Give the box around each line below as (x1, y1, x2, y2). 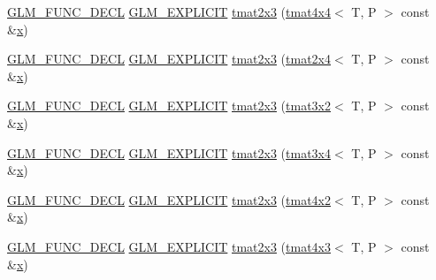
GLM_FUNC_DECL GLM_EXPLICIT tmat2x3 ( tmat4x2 (7, 190, 332, 208)
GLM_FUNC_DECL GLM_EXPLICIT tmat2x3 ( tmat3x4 (7, 143, 332, 162)
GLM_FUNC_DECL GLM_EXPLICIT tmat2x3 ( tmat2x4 (7, 49, 332, 68)
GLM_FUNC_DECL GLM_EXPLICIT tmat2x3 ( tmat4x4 (7, 3, 332, 20)
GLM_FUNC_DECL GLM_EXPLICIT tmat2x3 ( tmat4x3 (7, 237, 332, 255)
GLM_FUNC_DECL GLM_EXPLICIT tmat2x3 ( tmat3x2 (7, 96, 332, 115)
